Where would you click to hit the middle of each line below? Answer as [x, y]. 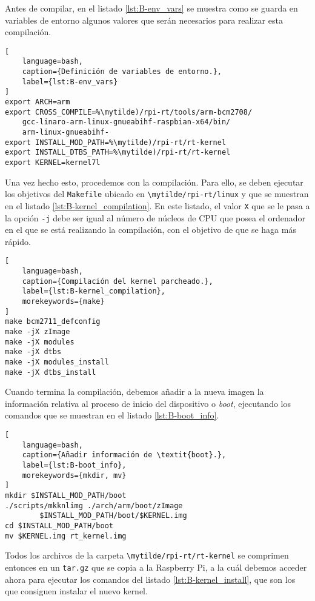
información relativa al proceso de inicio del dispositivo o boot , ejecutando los [148, 403]
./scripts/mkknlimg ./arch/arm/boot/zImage [94, 505]
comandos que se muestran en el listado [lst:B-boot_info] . [112, 415]
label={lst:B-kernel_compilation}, [94, 291]
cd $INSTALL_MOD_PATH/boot [59, 525]
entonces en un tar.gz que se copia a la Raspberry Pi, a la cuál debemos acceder [156, 567]
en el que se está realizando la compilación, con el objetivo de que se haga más [151, 230]
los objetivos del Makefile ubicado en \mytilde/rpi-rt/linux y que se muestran [157, 194]
